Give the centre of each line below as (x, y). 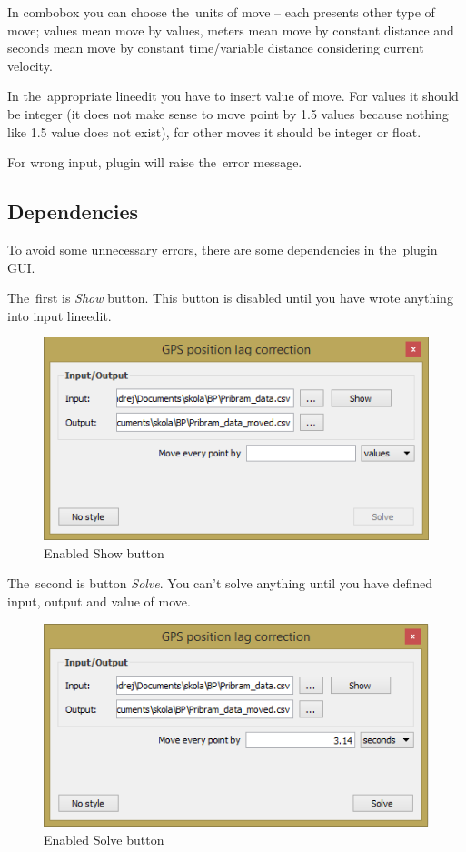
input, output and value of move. (99, 601)
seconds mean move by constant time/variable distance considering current (216, 48)
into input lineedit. (59, 315)
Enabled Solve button (104, 839)
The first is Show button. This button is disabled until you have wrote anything (230, 298)
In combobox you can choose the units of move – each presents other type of (221, 12)
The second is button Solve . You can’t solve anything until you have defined (220, 583)
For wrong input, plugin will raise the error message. (155, 162)
